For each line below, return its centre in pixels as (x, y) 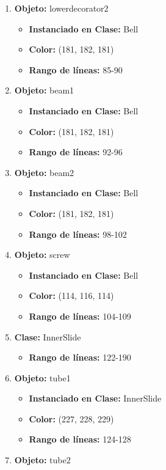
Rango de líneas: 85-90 (76, 69)
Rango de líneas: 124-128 (80, 439)
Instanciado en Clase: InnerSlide (95, 398)
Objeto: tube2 (42, 460)
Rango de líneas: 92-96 (76, 152)
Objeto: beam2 (44, 172)
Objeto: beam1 (44, 90)
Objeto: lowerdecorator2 (61, 8)
